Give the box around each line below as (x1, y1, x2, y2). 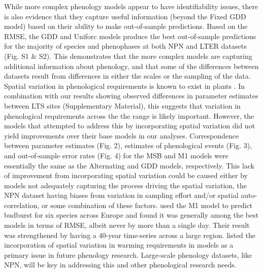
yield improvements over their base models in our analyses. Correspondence (4, 130, 239, 141)
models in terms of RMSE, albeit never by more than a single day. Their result (4, 220, 250, 230)
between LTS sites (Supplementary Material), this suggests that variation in (4, 100, 241, 111)
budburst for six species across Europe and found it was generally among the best (4, 210, 259, 220)
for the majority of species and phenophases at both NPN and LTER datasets (4, 41, 247, 51)
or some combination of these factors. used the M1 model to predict (41, 199, 253, 210)
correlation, (4, 199, 40, 210)
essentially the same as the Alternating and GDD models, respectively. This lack (4, 160, 255, 170)
